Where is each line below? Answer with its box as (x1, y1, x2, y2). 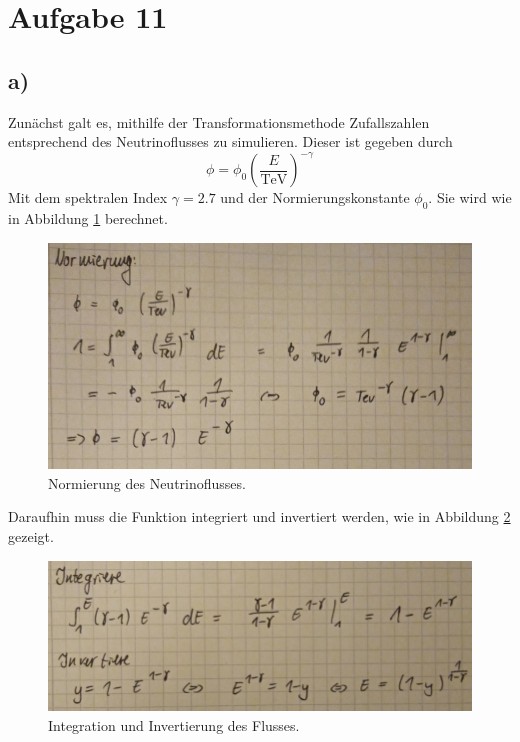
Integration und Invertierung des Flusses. (48, 714, 300, 735)
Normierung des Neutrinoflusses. (48, 472, 246, 493)
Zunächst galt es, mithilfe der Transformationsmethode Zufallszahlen (8, 111, 430, 132)
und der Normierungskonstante (220, 187, 410, 208)
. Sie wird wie (428, 187, 512, 208)
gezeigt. (8, 526, 54, 547)
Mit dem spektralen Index (8, 187, 168, 208)
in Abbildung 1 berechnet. (8, 208, 168, 229)
